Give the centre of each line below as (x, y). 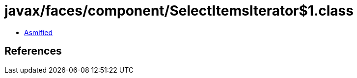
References (33, 51)
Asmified (39, 32)
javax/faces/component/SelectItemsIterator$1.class (179, 11)
